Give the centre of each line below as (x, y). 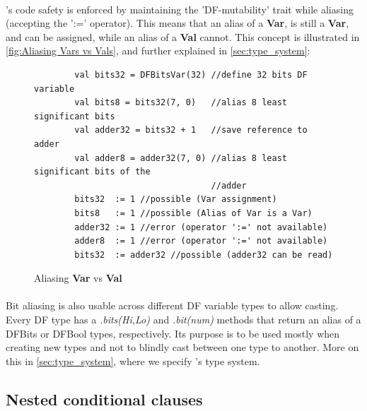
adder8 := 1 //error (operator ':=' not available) (201, 241)
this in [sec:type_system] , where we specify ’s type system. (133, 361)
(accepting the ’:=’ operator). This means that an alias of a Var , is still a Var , (177, 23)
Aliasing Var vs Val (78, 278)
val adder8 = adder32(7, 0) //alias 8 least (181, 158)
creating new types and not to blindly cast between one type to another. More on (182, 347)
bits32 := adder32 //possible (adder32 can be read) (204, 255)
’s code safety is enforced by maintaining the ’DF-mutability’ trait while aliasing (180, 9)
